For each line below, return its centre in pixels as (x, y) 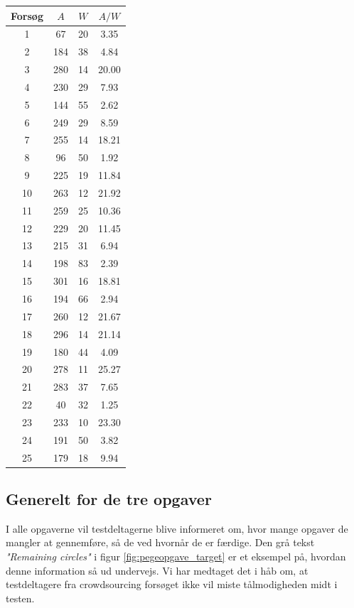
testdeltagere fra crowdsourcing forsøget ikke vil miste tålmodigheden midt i (172, 584)
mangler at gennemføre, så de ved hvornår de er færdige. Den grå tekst (160, 542)
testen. (20, 598)
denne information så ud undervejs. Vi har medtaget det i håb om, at (157, 570)
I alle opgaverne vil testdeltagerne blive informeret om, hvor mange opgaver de (177, 528)
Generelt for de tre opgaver (109, 499)
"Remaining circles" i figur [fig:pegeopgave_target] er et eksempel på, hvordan (176, 557)
